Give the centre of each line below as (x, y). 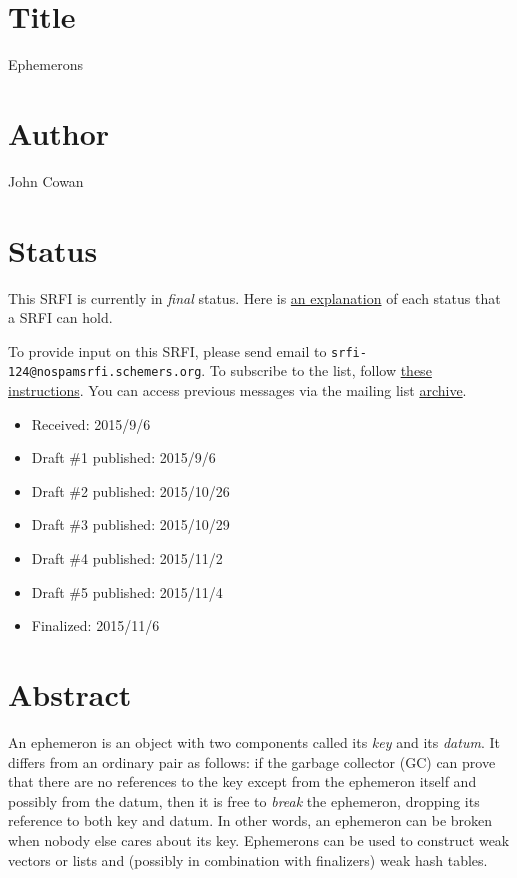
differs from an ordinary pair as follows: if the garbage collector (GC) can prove (252, 761)
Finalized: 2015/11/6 (95, 625)
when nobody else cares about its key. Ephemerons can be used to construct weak (259, 839)
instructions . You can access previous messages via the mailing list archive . (237, 390)
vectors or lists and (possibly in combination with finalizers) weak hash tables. (248, 859)
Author (59, 132)
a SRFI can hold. (60, 317)
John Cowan (46, 180)
